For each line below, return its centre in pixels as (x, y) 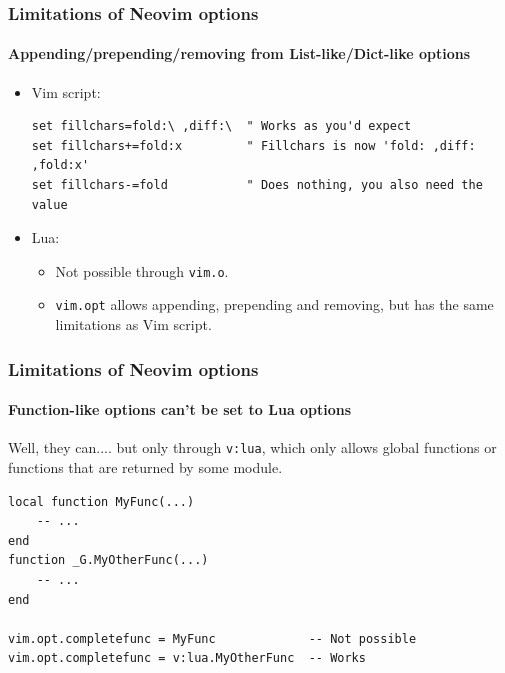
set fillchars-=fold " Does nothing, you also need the (257, 185)
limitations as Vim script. (133, 324)
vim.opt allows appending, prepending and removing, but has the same (274, 304)
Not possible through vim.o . (142, 270)
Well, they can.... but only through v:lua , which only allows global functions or (252, 447)
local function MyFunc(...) (101, 501)
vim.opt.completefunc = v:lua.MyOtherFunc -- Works (187, 658)
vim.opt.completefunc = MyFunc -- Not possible (212, 638)
